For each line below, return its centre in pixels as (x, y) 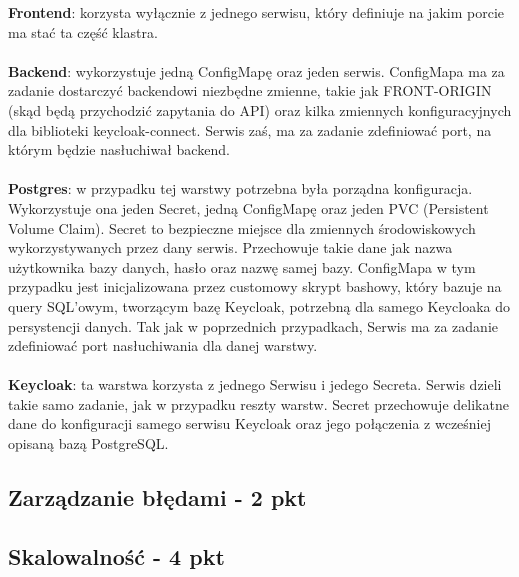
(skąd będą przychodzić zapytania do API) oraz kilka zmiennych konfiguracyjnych (260, 109)
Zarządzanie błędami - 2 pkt (157, 497)
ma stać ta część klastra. (83, 31)
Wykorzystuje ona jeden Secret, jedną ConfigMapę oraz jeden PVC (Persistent (248, 207)
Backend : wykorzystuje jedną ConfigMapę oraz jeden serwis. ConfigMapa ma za (256, 70)
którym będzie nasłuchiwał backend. (119, 149)
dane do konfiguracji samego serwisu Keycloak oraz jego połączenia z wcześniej (250, 423)
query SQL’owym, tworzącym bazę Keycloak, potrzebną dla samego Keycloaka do (259, 305)
